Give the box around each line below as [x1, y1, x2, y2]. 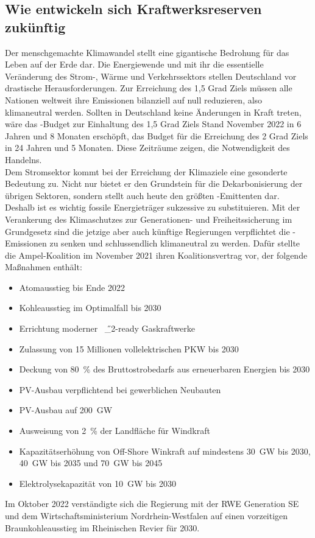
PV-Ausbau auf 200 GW [19, 403, 113, 416]
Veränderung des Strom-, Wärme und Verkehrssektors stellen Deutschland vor [5, 69, 297, 82]
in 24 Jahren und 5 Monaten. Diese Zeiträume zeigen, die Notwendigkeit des [5, 141, 290, 154]
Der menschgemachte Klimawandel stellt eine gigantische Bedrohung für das [5, 46, 289, 58]
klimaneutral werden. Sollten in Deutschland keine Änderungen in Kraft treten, [5, 105, 302, 118]
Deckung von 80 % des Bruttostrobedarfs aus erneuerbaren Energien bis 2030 [19, 363, 310, 376]
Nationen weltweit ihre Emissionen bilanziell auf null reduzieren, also [5, 93, 263, 106]
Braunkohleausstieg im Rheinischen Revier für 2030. [5, 521, 200, 534]
